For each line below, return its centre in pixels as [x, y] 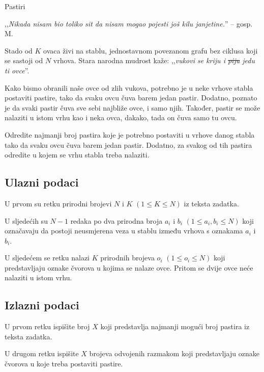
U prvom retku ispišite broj [47, 326]
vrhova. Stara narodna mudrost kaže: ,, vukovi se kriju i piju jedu [154, 60]
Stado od [19, 50]
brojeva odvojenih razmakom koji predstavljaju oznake [174, 353]
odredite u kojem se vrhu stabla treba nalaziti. [77, 155]
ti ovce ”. [17, 70]
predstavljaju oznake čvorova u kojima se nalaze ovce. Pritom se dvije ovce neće [129, 267]
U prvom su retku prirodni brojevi [58, 203]
